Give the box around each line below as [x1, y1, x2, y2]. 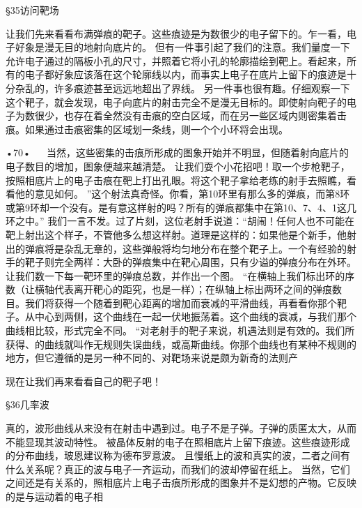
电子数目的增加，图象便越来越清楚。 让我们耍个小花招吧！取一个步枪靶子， [6, 158, 350, 173]
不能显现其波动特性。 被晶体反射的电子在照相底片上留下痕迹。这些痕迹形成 [6, 434, 350, 449]
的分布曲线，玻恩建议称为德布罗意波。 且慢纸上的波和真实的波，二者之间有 [6, 448, 350, 463]
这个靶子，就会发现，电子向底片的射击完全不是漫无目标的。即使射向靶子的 [6, 94, 347, 109]
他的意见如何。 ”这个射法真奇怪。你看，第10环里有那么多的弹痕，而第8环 [15, 186, 350, 201]
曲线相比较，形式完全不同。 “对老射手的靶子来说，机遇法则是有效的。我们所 [6, 323, 355, 338]
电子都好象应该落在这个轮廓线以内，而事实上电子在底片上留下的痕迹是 [24, 67, 347, 82]
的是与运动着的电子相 [6, 489, 103, 503]
